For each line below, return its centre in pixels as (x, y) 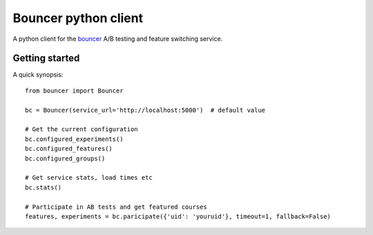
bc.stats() (44, 187)
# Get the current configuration (82, 129)
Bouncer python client (78, 18)
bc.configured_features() (69, 149)
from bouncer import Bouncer (74, 91)
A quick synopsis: (38, 75)
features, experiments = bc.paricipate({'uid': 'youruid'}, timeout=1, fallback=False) (178, 216)
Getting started (46, 58)
